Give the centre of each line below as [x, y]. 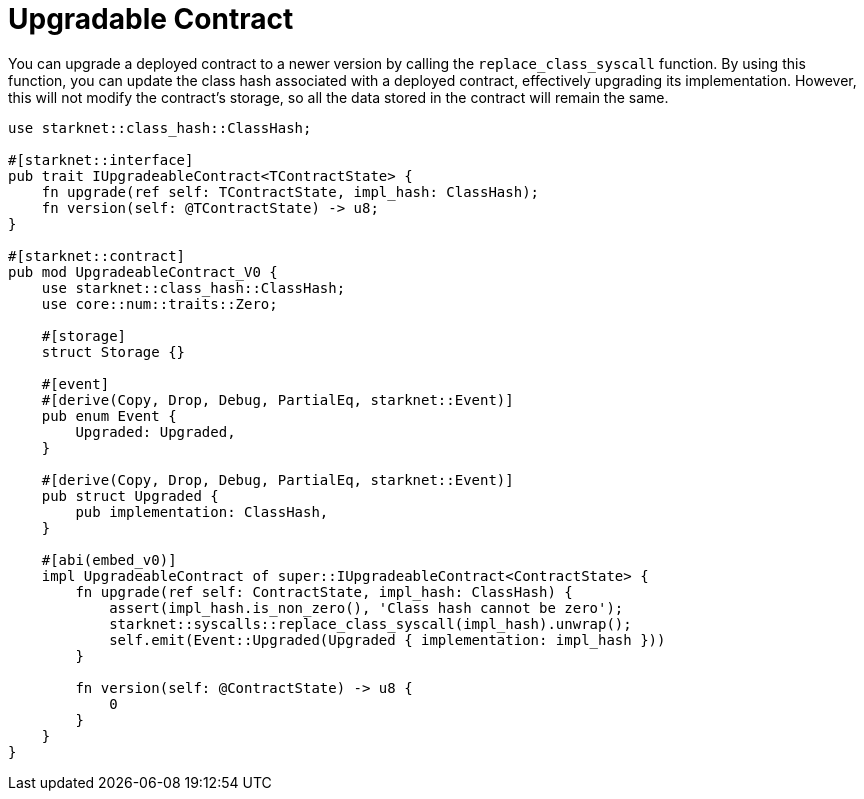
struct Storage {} [113, 351]
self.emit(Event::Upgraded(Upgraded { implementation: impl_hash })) [387, 639]
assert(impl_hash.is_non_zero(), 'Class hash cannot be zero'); [366, 607]
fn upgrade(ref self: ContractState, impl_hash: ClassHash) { [324, 591]
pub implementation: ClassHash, [202, 511]
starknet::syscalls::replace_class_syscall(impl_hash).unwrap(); [370, 623]
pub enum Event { [109, 415]
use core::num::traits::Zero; [159, 303]
